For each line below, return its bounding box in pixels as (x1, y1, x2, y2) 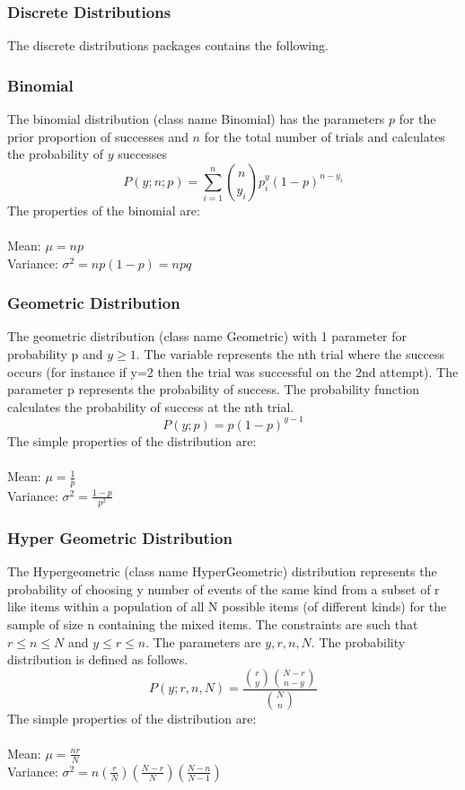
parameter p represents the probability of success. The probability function (7, 380, 420, 399)
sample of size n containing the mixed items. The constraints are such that (7, 615, 418, 634)
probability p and (7, 345, 103, 363)
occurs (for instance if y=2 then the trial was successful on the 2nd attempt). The (7, 362, 459, 381)
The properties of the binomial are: (7, 200, 200, 219)
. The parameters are (145, 632, 261, 651)
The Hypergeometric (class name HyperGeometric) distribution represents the (7, 562, 437, 581)
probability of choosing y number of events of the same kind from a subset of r (7, 579, 440, 598)
